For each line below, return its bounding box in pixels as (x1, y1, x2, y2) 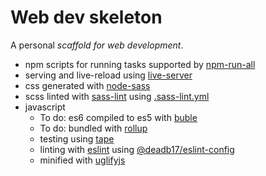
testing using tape (39, 132, 115, 145)
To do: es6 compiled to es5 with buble (39, 111, 198, 123)
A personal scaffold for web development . (10, 39, 184, 51)
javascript (24, 101, 66, 113)
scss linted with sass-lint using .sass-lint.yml (24, 90, 210, 102)
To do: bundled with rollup (39, 122, 148, 134)
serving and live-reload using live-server (24, 69, 193, 81)
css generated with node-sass (24, 79, 151, 91)
